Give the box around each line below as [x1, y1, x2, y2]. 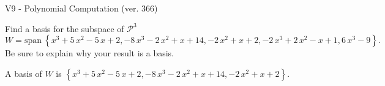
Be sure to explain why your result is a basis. [5, 47, 174, 59]
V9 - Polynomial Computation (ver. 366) [5, 2, 158, 14]
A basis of [5, 67, 42, 79]
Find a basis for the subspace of [5, 22, 124, 35]
